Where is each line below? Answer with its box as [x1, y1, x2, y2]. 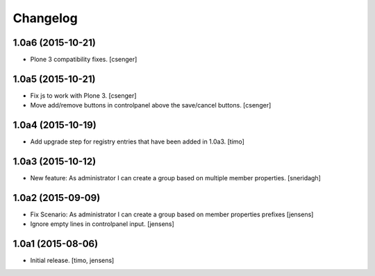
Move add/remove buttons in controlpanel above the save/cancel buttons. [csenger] [30, 101, 272, 110]
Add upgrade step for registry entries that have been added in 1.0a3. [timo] [30, 137, 244, 146]
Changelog [12, 10, 78, 26]
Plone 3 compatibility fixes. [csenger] [30, 55, 137, 64]
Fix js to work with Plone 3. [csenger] [30, 91, 137, 100]
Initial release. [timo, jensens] [30, 257, 115, 265]
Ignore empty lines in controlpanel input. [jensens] [30, 220, 175, 228]
